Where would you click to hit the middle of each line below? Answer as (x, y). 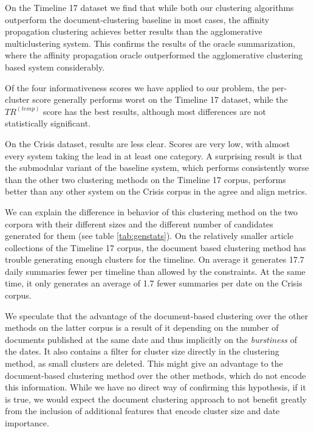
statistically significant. (48, 123)
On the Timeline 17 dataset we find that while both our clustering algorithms (149, 7)
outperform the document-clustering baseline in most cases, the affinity (137, 19)
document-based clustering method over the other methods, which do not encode (155, 375)
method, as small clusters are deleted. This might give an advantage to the (144, 363)
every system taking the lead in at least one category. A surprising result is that (154, 155)
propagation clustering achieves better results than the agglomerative (134, 31)
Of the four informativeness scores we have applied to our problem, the (137, 87)
